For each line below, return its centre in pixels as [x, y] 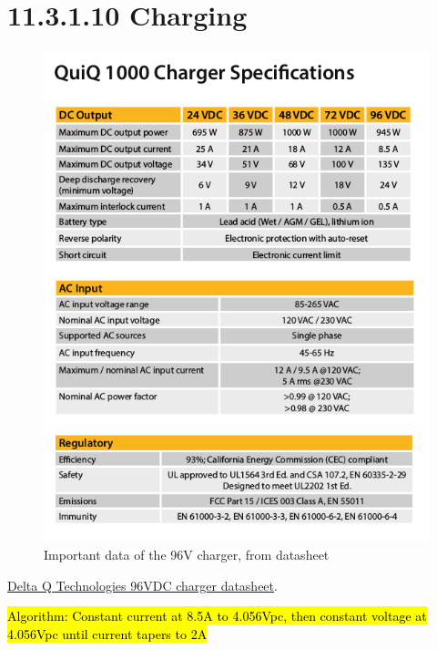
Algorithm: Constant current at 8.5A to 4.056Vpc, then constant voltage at [217, 616]
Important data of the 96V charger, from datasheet [187, 555]
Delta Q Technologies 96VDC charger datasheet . [142, 585]
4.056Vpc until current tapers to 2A [107, 633]
